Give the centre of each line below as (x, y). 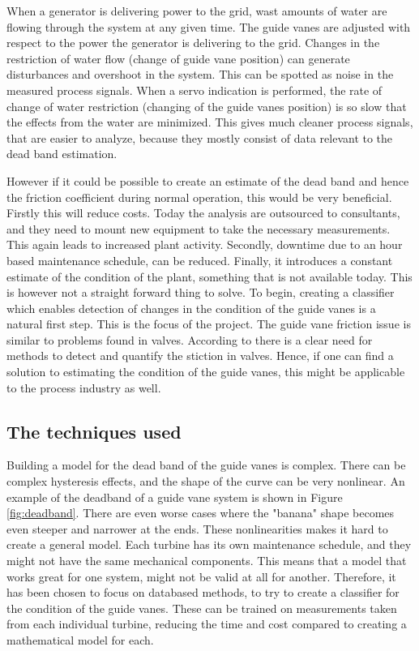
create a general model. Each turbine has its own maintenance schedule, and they (209, 544)
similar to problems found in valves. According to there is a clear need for (190, 339)
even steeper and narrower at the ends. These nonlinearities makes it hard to (197, 528)
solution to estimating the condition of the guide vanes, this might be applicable (206, 372)
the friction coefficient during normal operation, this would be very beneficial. (199, 197)
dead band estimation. (62, 154)
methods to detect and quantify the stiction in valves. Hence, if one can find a (200, 355)
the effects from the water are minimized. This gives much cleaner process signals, (210, 122)
